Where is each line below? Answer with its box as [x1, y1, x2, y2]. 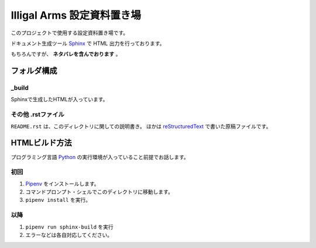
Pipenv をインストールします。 [25, 180, 99, 187]
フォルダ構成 [11, 66, 57, 76]
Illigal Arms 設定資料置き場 [11, 9, 142, 22]
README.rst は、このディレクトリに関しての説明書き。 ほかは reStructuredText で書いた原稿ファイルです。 [11, 123, 272, 130]
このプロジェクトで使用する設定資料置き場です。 [11, 29, 129, 36]
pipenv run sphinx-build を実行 [25, 223, 114, 230]
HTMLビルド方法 [11, 138, 73, 148]
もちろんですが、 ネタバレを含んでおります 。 [11, 50, 121, 58]
